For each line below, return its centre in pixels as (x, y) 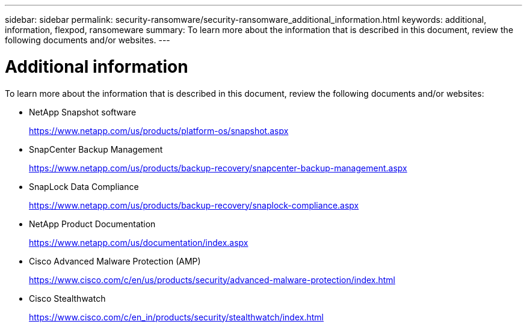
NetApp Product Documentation (92, 224)
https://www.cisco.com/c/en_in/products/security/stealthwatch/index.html (176, 317)
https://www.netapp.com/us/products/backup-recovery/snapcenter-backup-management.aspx (218, 168)
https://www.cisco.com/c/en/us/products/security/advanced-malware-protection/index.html (212, 280)
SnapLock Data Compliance (84, 186)
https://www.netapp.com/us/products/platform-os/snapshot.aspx (159, 130)
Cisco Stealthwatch (67, 298)
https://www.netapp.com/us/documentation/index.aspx (139, 242)
